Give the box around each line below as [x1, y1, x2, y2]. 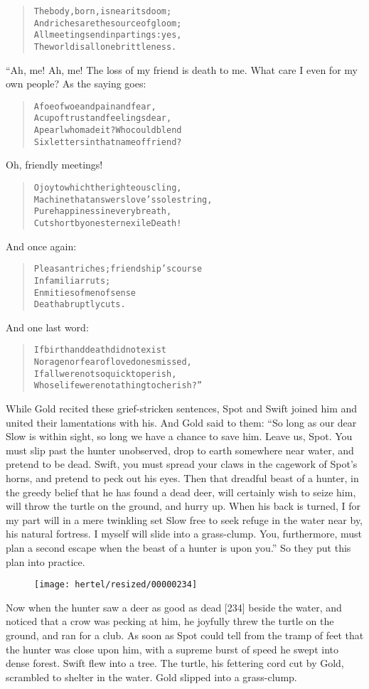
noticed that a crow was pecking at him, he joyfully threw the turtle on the [6, 614, 334, 629]
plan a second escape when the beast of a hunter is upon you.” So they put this [6, 540, 351, 555]
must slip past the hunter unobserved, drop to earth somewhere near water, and [6, 442, 354, 457]
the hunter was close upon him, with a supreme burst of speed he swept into [6, 641, 338, 656]
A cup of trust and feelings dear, [33, 113, 172, 124]
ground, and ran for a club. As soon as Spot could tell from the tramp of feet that [6, 628, 364, 643]
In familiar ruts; [33, 275, 111, 286]
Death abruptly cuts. [33, 299, 126, 310]
